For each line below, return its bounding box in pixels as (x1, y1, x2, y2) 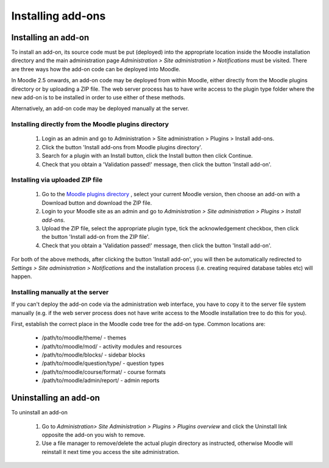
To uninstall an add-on (11, 409, 68, 416)
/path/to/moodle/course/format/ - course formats (41, 368, 166, 375)
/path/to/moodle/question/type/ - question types (41, 360, 164, 367)
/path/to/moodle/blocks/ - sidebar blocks (41, 351, 146, 359)
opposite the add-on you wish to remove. (41, 431, 146, 438)
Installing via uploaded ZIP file (11, 175, 103, 184)
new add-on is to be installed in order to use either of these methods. (11, 94, 185, 101)
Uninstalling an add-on (11, 393, 101, 403)
